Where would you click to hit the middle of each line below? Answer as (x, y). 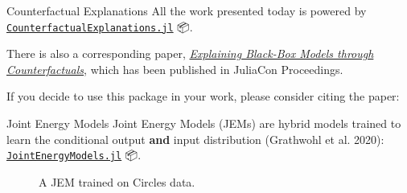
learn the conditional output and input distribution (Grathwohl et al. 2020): (195, 139)
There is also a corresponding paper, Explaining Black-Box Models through (190, 53)
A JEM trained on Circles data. (117, 181)
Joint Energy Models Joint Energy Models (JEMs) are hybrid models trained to (204, 123)
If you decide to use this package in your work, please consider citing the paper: (203, 96)
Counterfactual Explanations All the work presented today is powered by (187, 10)
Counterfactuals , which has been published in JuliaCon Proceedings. (175, 69)
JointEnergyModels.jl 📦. (74, 155)
